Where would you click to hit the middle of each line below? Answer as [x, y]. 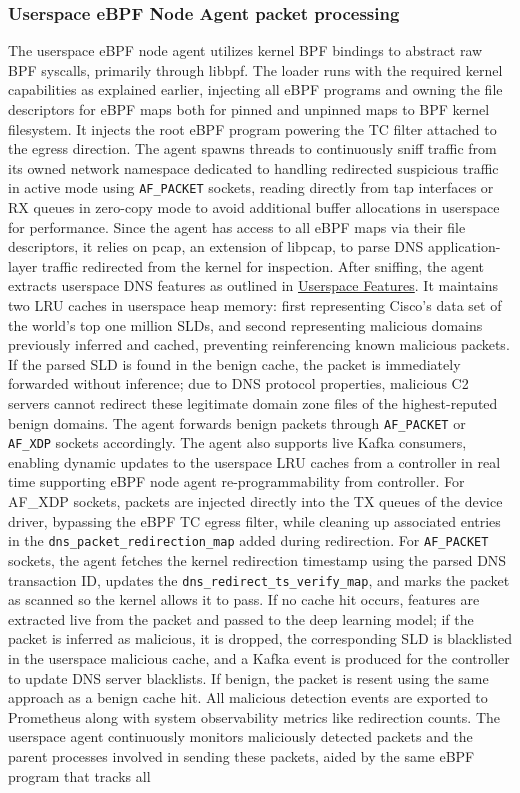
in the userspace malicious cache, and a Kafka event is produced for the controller [259, 657]
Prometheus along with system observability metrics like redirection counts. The [254, 716]
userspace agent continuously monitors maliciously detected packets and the [240, 736]
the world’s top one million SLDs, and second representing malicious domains [245, 324]
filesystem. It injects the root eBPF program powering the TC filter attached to [252, 128]
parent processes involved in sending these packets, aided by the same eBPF [241, 755]
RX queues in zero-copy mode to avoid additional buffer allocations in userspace [254, 207]
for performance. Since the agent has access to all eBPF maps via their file [237, 226]
